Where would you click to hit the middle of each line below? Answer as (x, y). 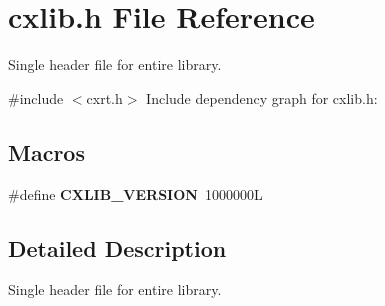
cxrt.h (104, 97)
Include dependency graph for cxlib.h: (262, 97)
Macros (46, 151)
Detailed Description (117, 247)
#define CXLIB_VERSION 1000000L (135, 193)
